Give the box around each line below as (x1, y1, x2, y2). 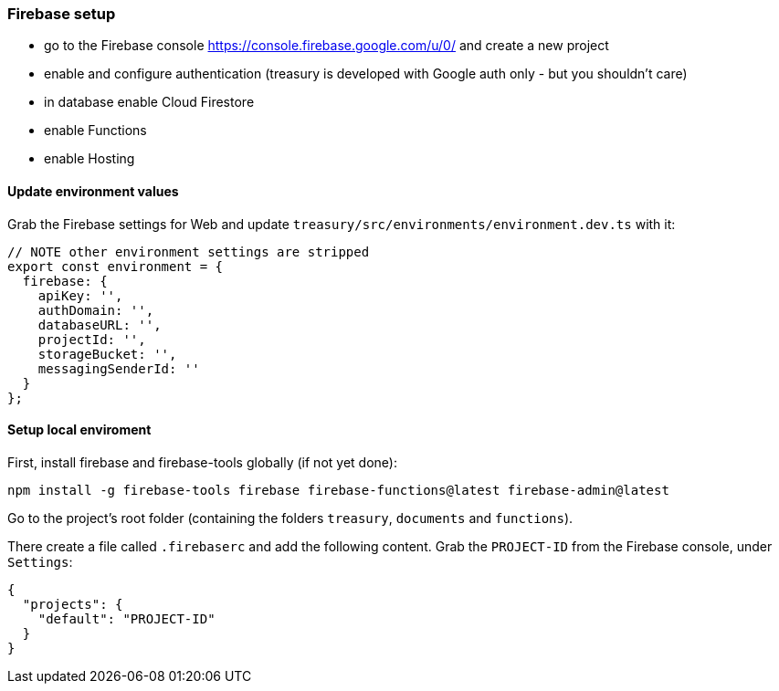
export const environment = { (7, 258, 224, 274)
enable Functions (44, 122, 147, 139)
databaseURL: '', (37, 317, 162, 332)
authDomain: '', (37, 302, 154, 318)
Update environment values (7, 183, 179, 199)
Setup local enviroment (7, 422, 152, 438)
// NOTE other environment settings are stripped (7, 244, 370, 259)
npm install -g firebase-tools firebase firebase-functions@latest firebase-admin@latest (7, 482, 669, 497)
